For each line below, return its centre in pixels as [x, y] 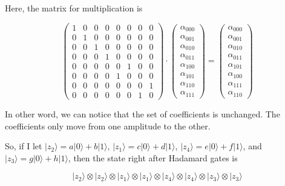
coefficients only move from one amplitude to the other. [108, 126]
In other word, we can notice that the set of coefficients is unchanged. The [142, 113]
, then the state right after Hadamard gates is [153, 157]
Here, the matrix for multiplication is [74, 8]
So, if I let [24, 146]
